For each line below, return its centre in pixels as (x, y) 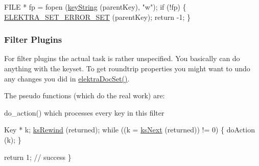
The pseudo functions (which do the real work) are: (85, 95)
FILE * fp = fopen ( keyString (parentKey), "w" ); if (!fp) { (95, 7)
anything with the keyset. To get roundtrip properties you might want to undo (127, 68)
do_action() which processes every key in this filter (84, 112)
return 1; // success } (38, 157)
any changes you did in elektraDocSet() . (67, 78)
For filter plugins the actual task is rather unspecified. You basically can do (122, 58)
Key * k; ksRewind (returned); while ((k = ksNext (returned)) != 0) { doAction (129, 130)
